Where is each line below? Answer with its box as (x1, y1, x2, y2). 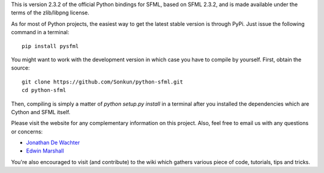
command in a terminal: (11, 29, 70, 36)
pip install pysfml (22, 43, 79, 49)
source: (11, 64, 30, 71)
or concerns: (11, 128, 43, 135)
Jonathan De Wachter (26, 139, 80, 147)
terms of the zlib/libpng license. (11, 9, 89, 16)
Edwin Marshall (26, 147, 64, 154)
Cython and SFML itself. (11, 108, 71, 115)
